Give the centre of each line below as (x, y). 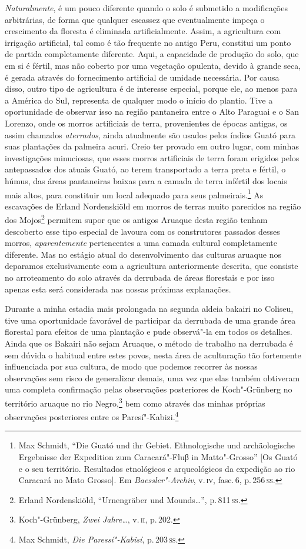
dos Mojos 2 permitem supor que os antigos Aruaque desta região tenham (136, 219)
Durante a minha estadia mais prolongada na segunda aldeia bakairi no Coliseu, (149, 309)
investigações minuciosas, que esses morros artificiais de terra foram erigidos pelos (152, 157)
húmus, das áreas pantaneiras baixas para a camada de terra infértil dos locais (146, 180)
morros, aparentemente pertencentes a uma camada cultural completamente (141, 243)
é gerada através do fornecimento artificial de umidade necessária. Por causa (142, 77)
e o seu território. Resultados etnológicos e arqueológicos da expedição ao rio (157, 468)
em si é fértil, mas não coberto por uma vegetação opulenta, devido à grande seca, (153, 65)
